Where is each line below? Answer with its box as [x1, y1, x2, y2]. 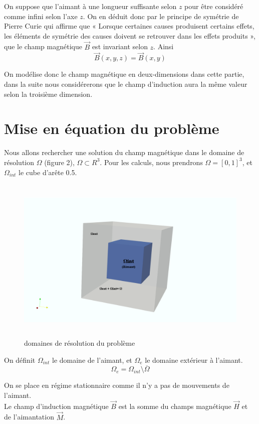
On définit [4, 354, 36, 365]
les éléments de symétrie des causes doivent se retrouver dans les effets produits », [4, 30, 255, 41]
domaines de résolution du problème [24, 338, 135, 348]
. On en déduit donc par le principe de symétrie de [83, 11, 239, 21]
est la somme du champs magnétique [118, 400, 231, 411]
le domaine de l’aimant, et [52, 354, 132, 365]
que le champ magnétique [4, 41, 82, 52]
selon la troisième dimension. [4, 88, 93, 99]
